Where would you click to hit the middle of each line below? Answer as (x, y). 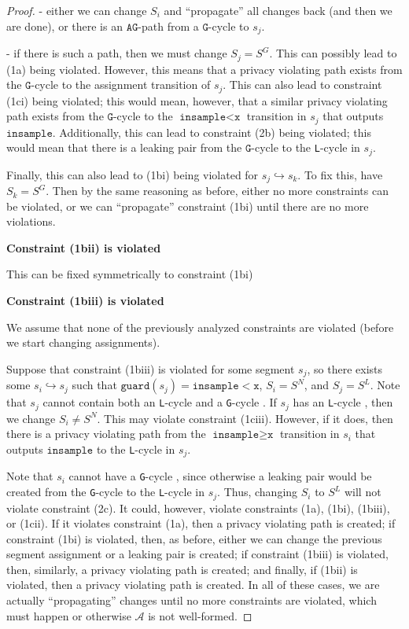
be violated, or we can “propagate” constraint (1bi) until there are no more (188, 206)
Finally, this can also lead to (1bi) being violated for (133, 174)
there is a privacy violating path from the (106, 434)
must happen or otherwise (69, 615)
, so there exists (345, 368)
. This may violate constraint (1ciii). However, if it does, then (245, 418)
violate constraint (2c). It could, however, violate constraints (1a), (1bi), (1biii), (198, 508)
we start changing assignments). (83, 342)
